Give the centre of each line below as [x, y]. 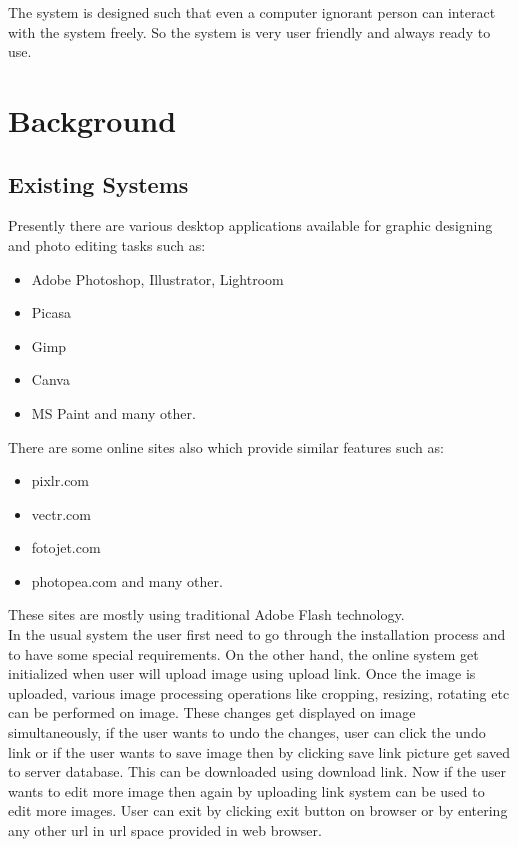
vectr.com [61, 513]
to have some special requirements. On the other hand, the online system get [243, 653]
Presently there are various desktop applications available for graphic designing [250, 225]
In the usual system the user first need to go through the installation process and [257, 634]
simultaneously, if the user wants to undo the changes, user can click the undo [247, 732]
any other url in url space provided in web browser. [165, 830]
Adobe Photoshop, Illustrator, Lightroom [157, 278]
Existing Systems [98, 183]
